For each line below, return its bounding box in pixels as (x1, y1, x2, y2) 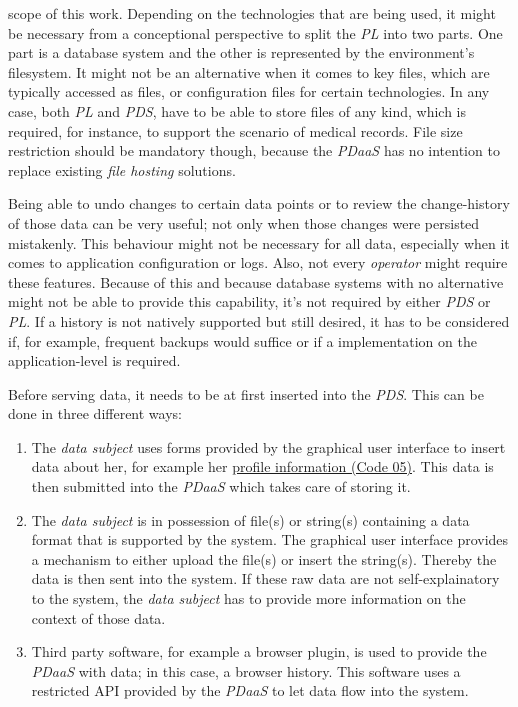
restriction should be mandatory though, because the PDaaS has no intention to (8, 140, 500, 161)
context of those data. (31, 607, 166, 628)
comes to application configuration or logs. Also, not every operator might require (8, 252, 508, 273)
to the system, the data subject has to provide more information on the (31, 588, 466, 609)
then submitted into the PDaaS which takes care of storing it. (31, 476, 411, 497)
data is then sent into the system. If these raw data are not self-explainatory (31, 568, 500, 589)
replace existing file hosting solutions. (8, 159, 236, 180)
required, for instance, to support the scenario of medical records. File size (8, 120, 463, 141)
